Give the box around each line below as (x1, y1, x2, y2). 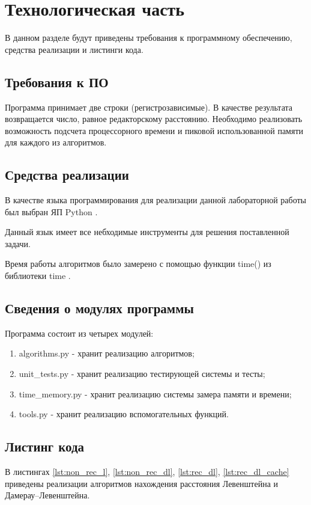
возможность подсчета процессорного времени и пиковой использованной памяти (5, 124, 304, 136)
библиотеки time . (5, 269, 71, 282)
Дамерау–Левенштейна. (5, 489, 90, 501)
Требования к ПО (5, 72, 109, 91)
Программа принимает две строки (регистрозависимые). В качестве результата (5, 100, 292, 113)
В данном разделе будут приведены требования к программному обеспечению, (5, 31, 292, 44)
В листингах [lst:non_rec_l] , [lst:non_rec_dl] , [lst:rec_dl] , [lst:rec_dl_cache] (5, 465, 289, 478)
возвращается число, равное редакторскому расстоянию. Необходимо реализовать (5, 112, 303, 125)
